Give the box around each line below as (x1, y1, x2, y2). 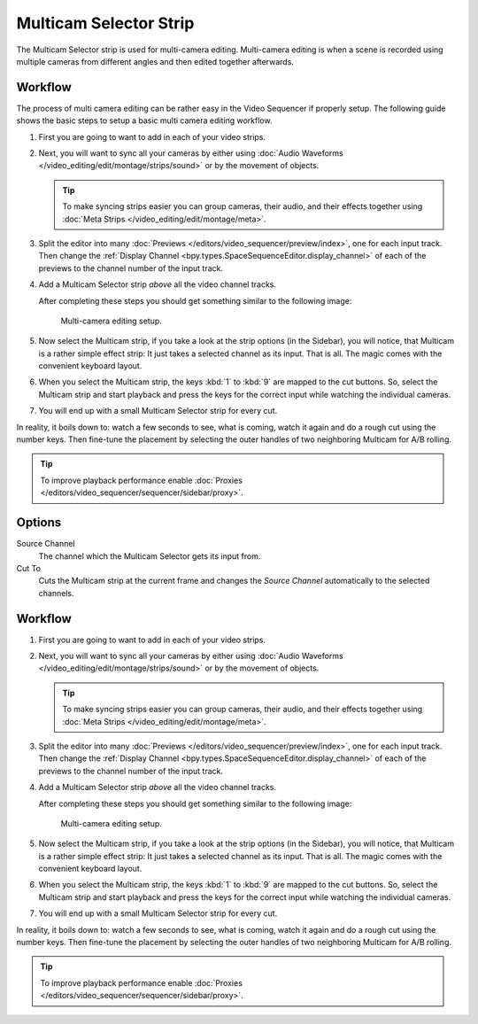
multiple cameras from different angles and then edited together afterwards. (16, 56, 294, 66)
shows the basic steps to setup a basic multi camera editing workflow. (16, 115, 273, 126)
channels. (38, 587, 74, 598)
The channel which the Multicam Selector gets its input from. (38, 550, 261, 562)
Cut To (16, 562, 42, 573)
